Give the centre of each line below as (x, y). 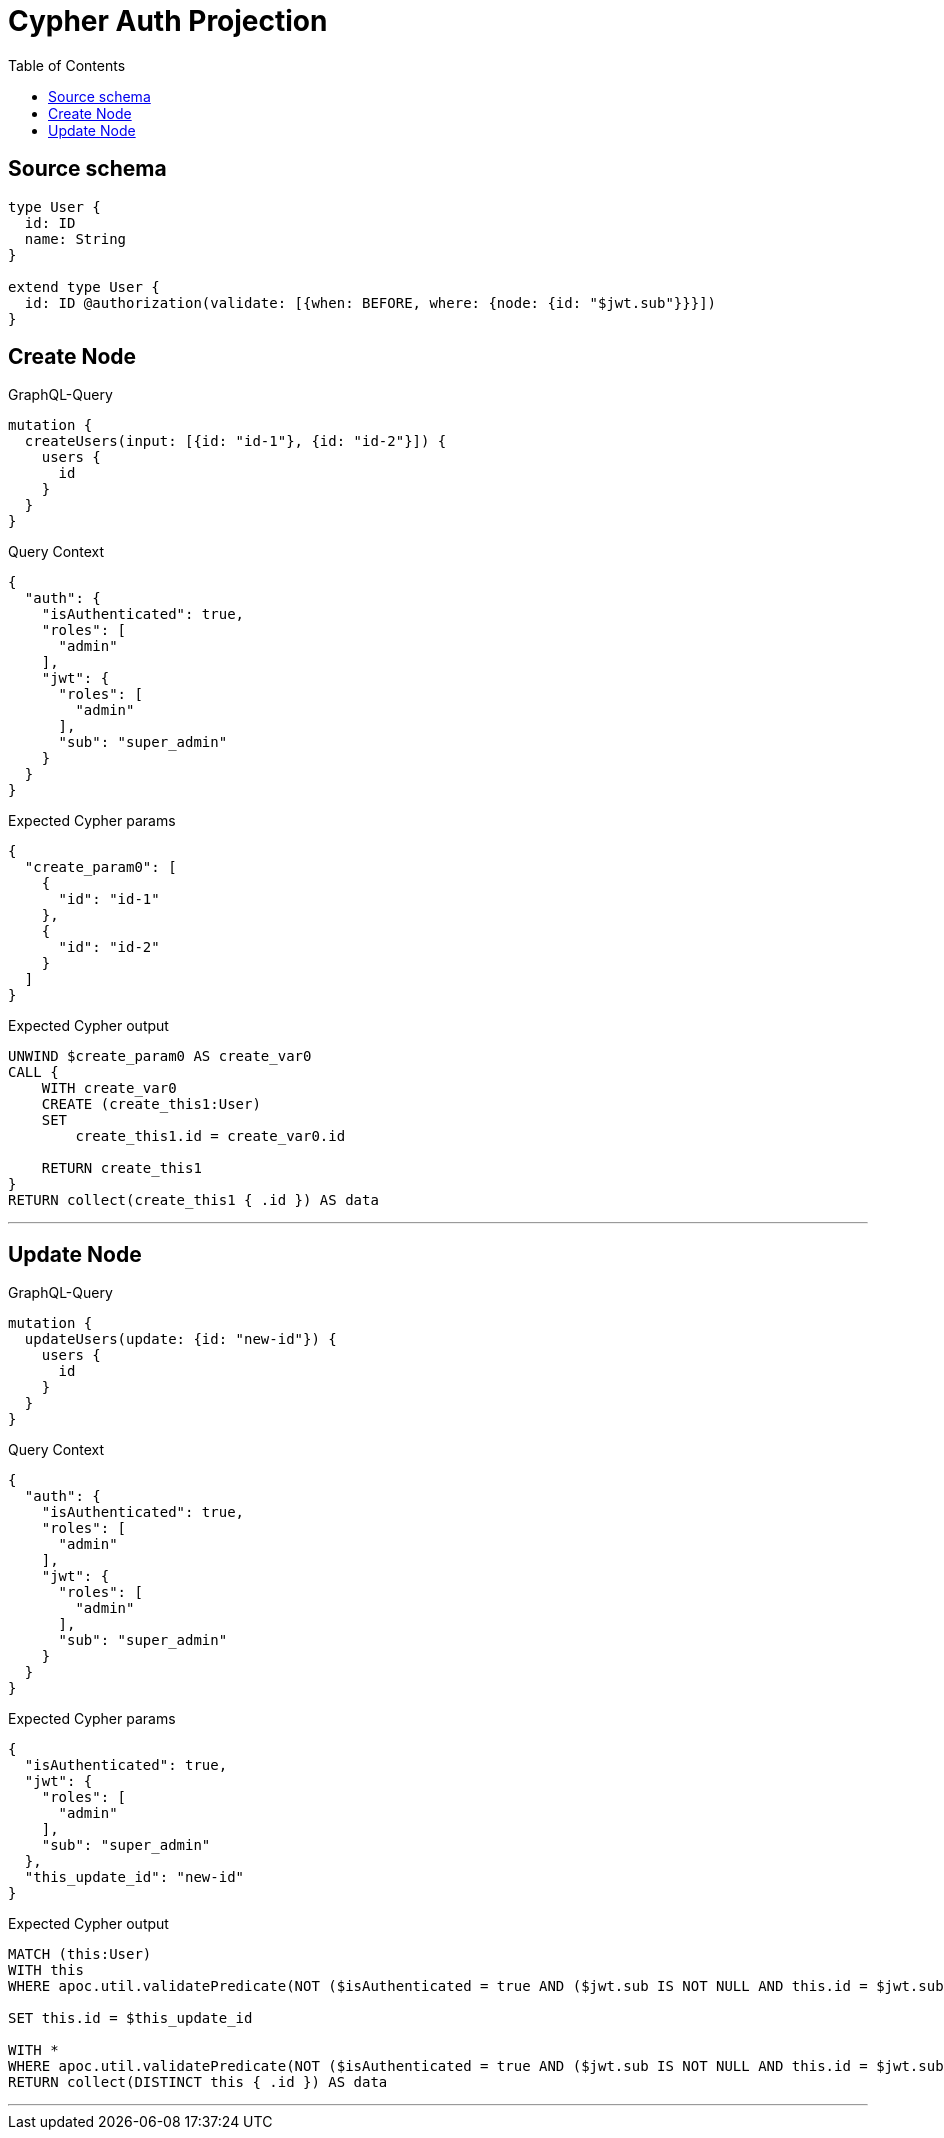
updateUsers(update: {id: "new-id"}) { (180, 1339)
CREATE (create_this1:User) (151, 1104)
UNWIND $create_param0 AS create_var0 (160, 1056)
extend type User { (84, 286)
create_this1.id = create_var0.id (210, 1136)
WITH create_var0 (109, 1088)
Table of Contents (67, 65)
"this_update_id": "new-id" (134, 1877)
